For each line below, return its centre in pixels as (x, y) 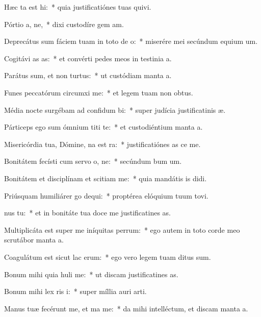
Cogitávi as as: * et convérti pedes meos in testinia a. (88, 58)
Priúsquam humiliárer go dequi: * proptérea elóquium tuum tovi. (106, 195)
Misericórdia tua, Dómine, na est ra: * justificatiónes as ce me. (102, 144)
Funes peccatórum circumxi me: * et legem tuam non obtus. (99, 92)
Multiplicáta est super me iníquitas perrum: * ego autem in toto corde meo (122, 229)
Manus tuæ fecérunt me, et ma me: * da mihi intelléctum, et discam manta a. (126, 308)
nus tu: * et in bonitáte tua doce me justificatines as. (87, 213)
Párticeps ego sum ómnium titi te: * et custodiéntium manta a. (103, 127)
